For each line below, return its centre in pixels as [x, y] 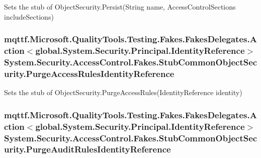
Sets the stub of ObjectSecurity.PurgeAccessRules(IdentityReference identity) [123, 92]
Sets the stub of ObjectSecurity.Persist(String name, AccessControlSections [120, 7]
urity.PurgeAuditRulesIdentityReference [88, 149]
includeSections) [29, 16]
